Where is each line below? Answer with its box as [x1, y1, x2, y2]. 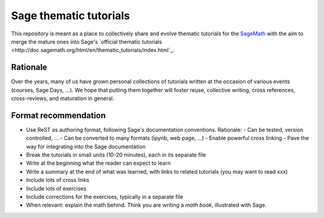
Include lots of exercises [26, 184, 87, 192]
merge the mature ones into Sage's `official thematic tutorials [11, 38, 162, 45]
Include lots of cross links [26, 177, 89, 184]
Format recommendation [11, 110, 106, 120]
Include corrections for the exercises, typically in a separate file [26, 193, 184, 201]
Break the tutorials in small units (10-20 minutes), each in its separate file [26, 152, 206, 159]
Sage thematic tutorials [11, 9, 130, 22]
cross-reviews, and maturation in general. [11, 95, 115, 102]
